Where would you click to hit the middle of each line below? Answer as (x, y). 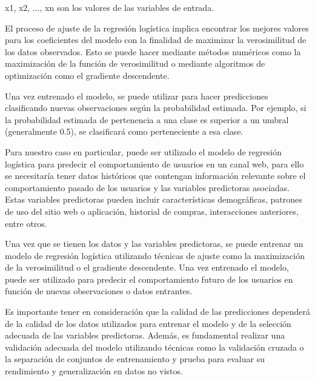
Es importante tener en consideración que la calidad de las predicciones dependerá (157, 312)
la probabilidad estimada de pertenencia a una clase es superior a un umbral (147, 119)
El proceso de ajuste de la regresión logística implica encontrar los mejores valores (157, 28)
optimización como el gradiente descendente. (87, 75)
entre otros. (26, 223)
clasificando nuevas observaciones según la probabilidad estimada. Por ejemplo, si (156, 108)
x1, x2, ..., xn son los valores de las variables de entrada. (110, 7)
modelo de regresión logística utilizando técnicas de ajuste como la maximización (155, 255)
